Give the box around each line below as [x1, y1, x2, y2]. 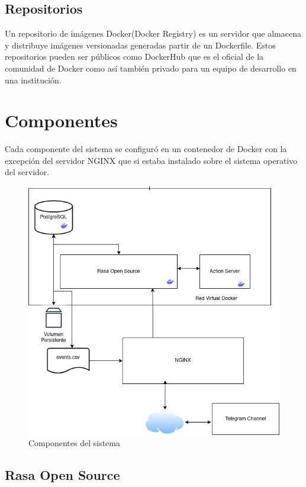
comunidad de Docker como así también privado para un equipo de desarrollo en [5, 62, 297, 74]
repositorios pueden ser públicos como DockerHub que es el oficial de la [5, 50, 264, 63]
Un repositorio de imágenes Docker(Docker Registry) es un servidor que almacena [5, 27, 301, 40]
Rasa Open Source [5, 466, 120, 484]
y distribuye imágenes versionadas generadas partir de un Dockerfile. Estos [5, 38, 276, 51]
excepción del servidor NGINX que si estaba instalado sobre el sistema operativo [5, 154, 298, 166]
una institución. [5, 73, 62, 86]
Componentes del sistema [28, 437, 120, 449]
